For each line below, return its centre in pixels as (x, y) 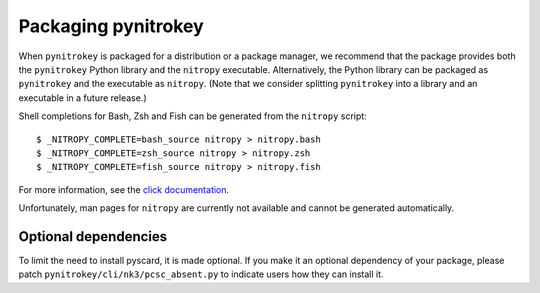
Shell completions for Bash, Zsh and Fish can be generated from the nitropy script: (192, 116)
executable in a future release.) (82, 97)
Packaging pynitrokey (111, 26)
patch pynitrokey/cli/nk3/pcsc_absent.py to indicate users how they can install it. (201, 274)
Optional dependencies (93, 236)
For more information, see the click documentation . (124, 189)
